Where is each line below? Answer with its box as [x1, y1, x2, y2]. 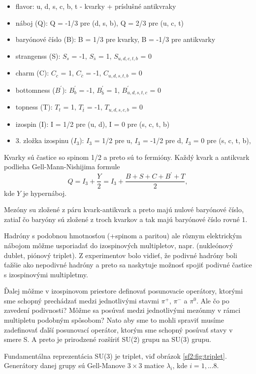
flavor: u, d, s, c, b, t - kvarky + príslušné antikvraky [15, 1, 176, 11]
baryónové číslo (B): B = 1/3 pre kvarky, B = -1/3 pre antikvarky [15, 34, 216, 44]
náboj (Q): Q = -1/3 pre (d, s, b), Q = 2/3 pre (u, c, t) [15, 17, 184, 28]
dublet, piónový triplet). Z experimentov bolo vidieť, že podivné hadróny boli [4, 250, 237, 260]
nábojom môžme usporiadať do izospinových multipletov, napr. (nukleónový [4, 240, 233, 250]
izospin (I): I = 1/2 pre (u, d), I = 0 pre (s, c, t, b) [15, 118, 170, 129]
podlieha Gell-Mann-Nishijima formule [4, 161, 120, 172]
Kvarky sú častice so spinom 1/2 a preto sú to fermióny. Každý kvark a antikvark [4, 151, 250, 162]
